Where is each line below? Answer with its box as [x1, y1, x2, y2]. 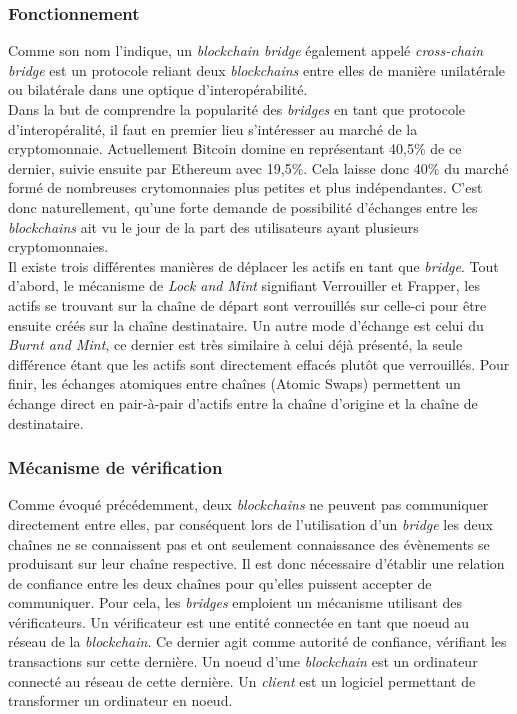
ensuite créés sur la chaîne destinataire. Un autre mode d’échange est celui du [8, 314, 484, 335]
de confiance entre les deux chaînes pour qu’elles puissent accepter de [8, 572, 432, 593]
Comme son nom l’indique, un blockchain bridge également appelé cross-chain [8, 40, 484, 61]
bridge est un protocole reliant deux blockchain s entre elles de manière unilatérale [8, 59, 506, 80]
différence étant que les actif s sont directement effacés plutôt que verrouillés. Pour [8, 353, 510, 374]
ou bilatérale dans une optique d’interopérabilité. [8, 79, 308, 100]
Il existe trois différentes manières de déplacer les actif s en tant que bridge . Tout [8, 255, 499, 276]
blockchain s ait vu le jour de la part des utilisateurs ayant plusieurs [8, 216, 419, 237]
